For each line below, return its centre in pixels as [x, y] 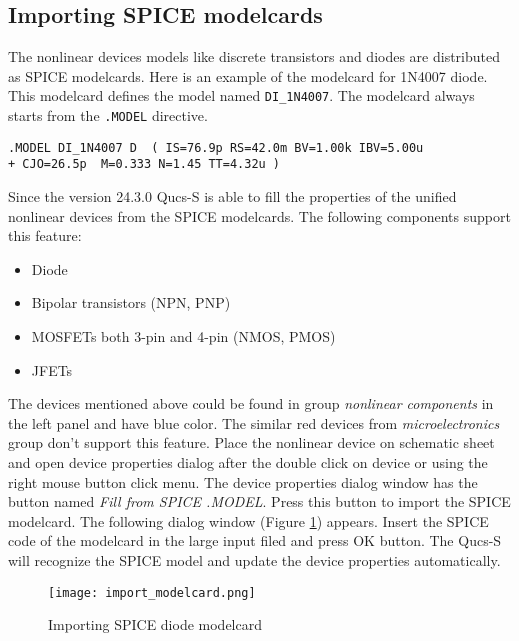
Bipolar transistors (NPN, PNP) [131, 302]
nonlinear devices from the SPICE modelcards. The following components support [259, 215]
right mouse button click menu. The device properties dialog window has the [243, 481]
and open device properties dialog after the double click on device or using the [248, 461]
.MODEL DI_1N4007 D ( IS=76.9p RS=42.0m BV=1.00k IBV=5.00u [216, 147]
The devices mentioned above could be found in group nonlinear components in [251, 403]
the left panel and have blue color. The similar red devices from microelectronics [254, 422]
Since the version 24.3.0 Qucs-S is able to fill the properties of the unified [232, 196]
